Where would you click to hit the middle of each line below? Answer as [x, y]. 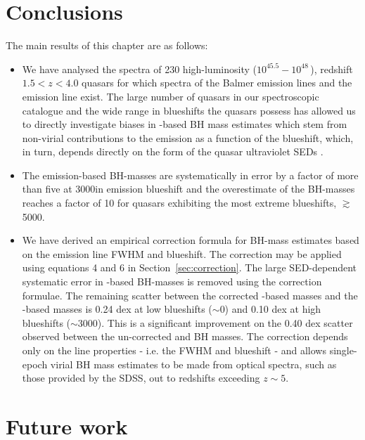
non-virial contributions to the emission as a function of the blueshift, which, [188, 137]
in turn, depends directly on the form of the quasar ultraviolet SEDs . [173, 151]
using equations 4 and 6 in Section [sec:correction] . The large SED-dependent [190, 267]
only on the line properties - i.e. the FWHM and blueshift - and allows [174, 350]
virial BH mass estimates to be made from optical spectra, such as [193, 364]
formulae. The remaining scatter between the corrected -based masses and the [190, 295]
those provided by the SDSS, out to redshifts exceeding [141, 378]
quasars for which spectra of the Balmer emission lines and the [217, 83]
